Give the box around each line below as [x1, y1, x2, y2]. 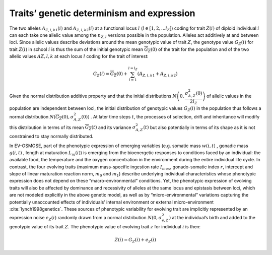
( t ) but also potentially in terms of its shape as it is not [143, 124, 255, 131]
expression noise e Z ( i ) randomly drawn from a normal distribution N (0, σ [9, 215, 162, 222]
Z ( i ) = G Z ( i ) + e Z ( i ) [114, 237, 156, 244]
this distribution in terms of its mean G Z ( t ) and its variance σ [9, 124, 136, 132]
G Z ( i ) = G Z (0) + [93, 71, 128, 78]
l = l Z [128, 66, 138, 72]
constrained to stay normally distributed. [9, 134, 94, 140]
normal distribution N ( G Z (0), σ [9, 113, 74, 121]
